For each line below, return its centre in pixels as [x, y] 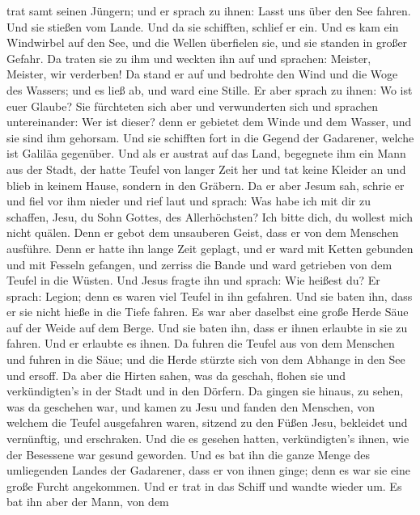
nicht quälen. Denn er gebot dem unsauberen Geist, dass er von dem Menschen [203, 232]
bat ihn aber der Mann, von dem [88, 502]
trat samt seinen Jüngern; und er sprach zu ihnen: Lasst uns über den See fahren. [209, 11]
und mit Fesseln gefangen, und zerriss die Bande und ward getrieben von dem [199, 264]
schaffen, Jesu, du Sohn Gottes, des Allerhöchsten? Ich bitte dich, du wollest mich [210, 216]
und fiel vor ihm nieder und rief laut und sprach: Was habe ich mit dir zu [189, 201]
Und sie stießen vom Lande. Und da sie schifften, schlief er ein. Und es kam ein [203, 26]
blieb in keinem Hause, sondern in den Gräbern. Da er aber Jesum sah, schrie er [206, 185]
